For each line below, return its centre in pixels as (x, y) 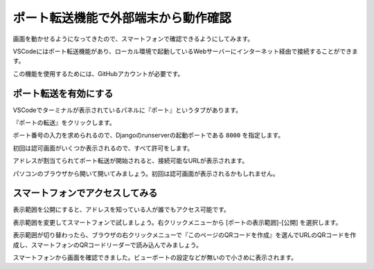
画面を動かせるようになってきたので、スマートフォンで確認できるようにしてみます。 (133, 39)
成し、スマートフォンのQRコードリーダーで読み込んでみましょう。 (107, 245)
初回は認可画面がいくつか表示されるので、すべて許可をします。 (103, 148)
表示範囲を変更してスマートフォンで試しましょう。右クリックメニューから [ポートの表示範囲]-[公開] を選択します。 (177, 222)
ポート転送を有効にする (63, 93)
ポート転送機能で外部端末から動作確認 (122, 18)
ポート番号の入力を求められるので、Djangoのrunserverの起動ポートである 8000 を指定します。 (148, 136)
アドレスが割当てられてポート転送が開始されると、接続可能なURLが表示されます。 (131, 161)
